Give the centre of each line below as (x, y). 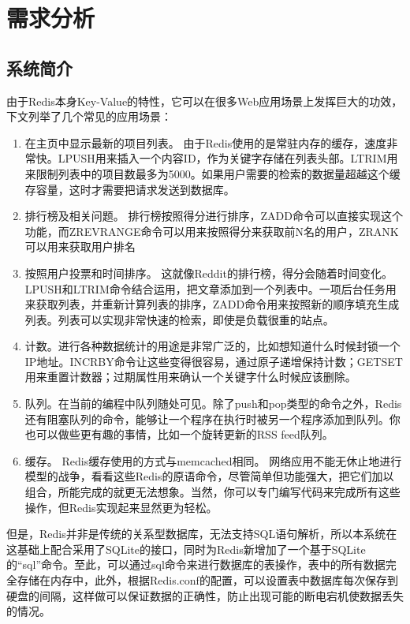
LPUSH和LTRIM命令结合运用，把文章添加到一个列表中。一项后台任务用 (211, 288)
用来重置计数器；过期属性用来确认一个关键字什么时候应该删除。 (190, 377)
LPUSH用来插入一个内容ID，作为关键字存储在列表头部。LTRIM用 (228, 158)
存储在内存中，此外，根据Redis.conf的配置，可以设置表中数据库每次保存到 (207, 580)
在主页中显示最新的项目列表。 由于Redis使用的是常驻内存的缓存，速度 (206, 142)
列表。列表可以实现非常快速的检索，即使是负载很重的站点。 (179, 319)
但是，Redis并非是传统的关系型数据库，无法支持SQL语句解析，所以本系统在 (202, 534)
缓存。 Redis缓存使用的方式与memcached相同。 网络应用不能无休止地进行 (213, 460)
